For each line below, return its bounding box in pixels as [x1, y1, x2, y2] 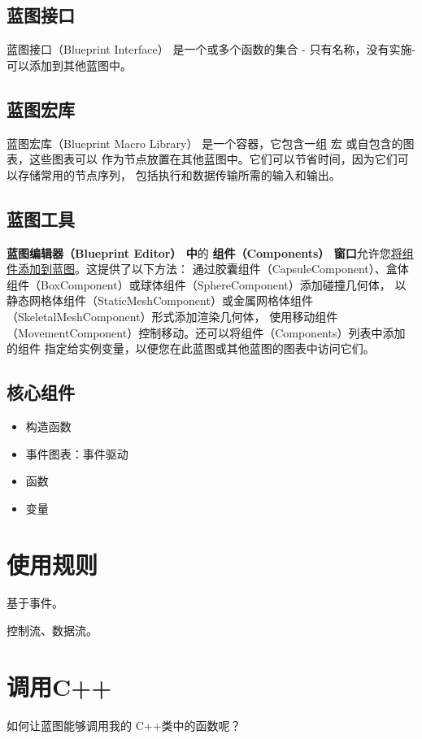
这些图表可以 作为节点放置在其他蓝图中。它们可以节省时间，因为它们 [28, 150, 398, 167]
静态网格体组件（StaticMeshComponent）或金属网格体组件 [7, 292, 313, 309]
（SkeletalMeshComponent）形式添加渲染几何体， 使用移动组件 [7, 307, 338, 324]
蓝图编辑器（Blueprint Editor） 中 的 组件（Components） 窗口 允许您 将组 [7, 244, 414, 261]
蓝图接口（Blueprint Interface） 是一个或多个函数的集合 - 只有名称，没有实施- [7, 41, 416, 58]
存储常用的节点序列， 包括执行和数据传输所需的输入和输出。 [17, 166, 341, 183]
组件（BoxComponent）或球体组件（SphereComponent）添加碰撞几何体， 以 [7, 276, 407, 293]
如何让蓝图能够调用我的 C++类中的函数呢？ [7, 716, 241, 733]
